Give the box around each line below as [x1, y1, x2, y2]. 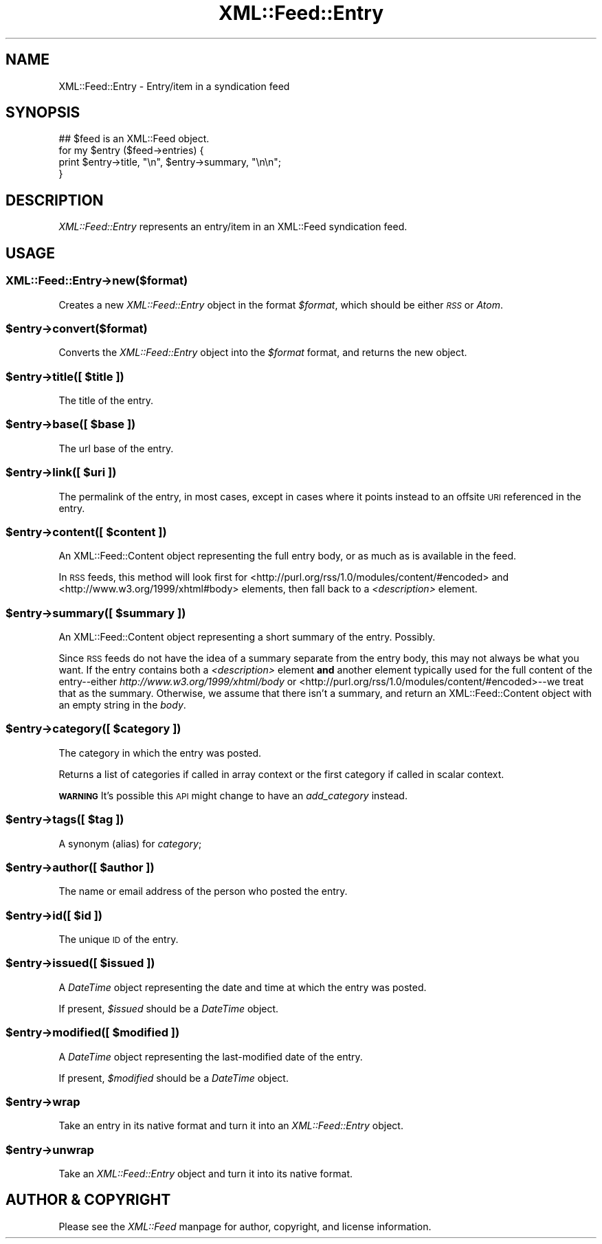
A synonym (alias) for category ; [58, 837, 202, 849]
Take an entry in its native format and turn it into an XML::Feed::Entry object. [58, 1120, 403, 1132]
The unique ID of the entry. [58, 933, 179, 945]
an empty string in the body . [58, 699, 186, 711]
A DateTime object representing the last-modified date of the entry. [58, 1050, 363, 1063]
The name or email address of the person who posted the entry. [58, 885, 348, 898]
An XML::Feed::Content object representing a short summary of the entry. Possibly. [58, 631, 436, 643]
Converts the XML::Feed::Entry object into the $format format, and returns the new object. [58, 346, 467, 359]
